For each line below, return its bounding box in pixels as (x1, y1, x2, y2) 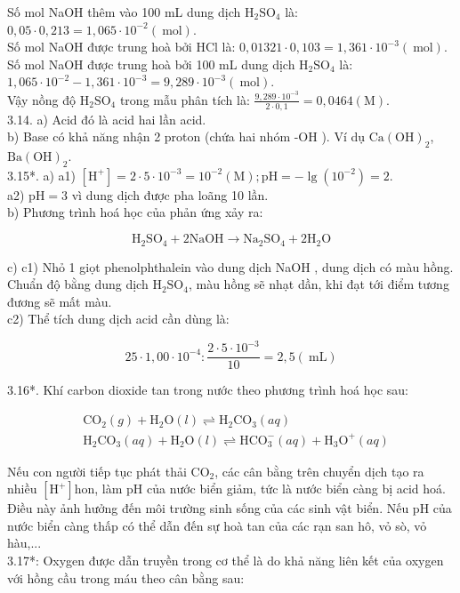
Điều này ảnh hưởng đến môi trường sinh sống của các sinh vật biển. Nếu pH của (7, 499, 452, 517)
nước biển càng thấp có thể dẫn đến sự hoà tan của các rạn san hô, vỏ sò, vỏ (7, 516, 427, 534)
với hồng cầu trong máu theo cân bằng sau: (7, 568, 245, 587)
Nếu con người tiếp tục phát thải (7, 461, 187, 480)
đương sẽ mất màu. (7, 292, 112, 310)
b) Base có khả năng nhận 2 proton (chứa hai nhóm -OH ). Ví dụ (7, 127, 366, 146)
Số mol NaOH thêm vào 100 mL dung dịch (7, 3, 241, 20)
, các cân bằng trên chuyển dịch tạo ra (214, 461, 424, 480)
